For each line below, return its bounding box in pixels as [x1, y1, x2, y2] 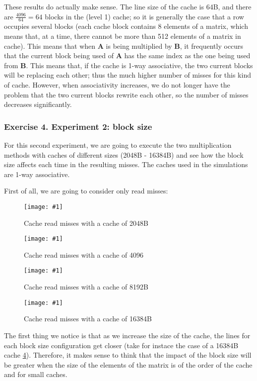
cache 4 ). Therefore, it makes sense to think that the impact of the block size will [4, 350, 252, 360]
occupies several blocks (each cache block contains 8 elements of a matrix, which [4, 21, 248, 31]
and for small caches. [4, 369, 67, 380]
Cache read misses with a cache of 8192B [24, 282, 148, 292]
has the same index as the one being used [124, 50, 251, 61]
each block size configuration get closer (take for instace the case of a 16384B [4, 340, 239, 350]
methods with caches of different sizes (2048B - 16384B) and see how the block [4, 149, 244, 160]
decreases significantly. [4, 99, 72, 109]
